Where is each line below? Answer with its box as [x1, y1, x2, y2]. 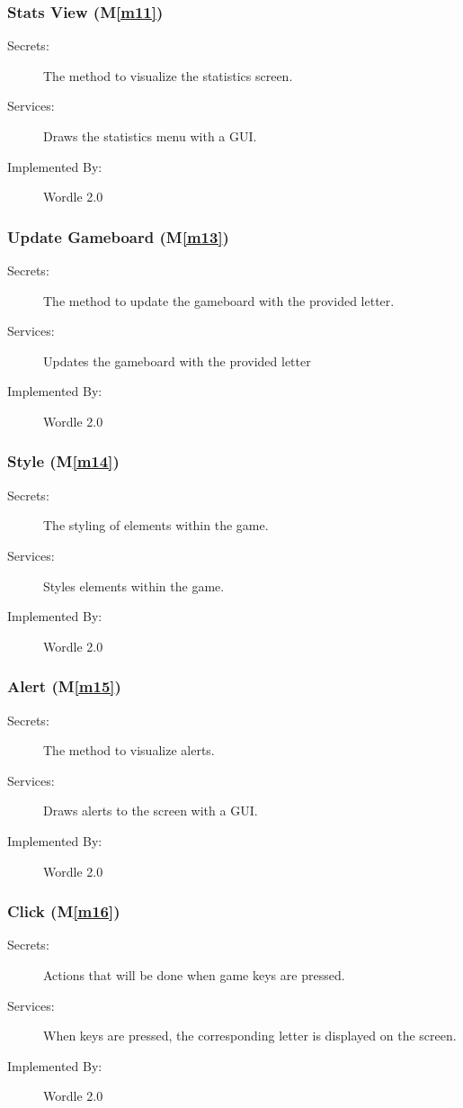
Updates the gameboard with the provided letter [43, 351, 311, 370]
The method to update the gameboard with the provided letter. [43, 291, 395, 310]
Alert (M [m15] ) [7, 675, 121, 698]
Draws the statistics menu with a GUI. [43, 127, 257, 145]
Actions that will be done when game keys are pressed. [43, 965, 345, 984]
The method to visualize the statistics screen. [43, 66, 293, 85]
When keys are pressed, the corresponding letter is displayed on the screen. [43, 1026, 457, 1045]
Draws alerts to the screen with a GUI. [43, 801, 258, 820]
